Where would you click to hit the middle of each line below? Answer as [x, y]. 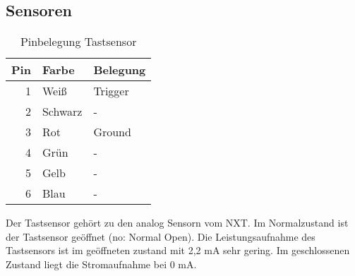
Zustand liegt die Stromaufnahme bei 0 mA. [101, 264]
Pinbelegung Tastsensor [78, 42]
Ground [112, 132]
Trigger [111, 91]
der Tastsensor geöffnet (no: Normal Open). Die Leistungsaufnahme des [161, 236]
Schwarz [62, 112]
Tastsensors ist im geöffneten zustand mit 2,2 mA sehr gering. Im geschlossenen [178, 250]
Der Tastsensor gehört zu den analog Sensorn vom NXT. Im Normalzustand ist [177, 223]
